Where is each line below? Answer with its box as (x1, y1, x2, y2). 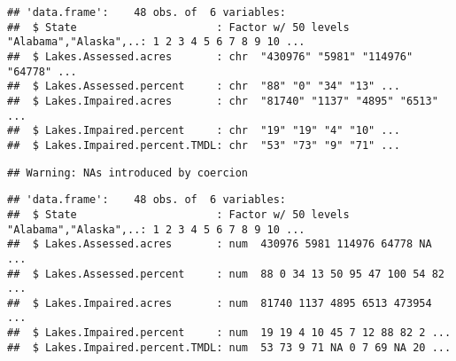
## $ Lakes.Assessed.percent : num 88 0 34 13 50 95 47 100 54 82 (7, 267, 444, 280)
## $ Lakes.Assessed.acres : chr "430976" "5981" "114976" (7, 50, 413, 63)
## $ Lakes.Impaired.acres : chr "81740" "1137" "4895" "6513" (7, 94, 438, 107)
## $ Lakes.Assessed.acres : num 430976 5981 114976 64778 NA (7, 238, 432, 251)
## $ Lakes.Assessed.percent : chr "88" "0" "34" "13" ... (7, 80, 400, 93)
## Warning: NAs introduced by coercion (7, 166, 249, 179)
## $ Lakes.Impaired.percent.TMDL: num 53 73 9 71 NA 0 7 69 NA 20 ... (7, 341, 452, 354)
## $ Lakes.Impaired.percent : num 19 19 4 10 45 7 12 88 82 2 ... (7, 326, 452, 340)
